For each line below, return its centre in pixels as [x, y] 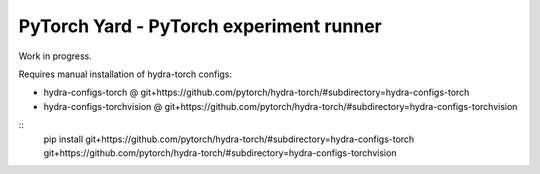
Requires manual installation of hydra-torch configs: [125, 74]
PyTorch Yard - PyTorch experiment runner [200, 26]
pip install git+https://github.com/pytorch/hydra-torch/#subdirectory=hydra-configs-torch [229, 139]
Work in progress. [55, 56]
